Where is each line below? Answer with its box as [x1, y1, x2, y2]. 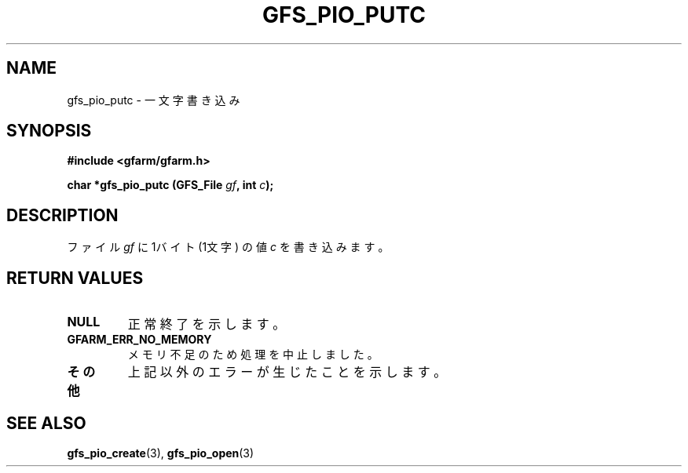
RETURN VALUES [6, 267, 144, 288]
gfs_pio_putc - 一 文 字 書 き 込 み [67, 93, 240, 107]
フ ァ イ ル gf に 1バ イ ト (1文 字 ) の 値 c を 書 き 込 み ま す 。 [67, 240, 390, 254]
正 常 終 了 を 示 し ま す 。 [127, 316, 286, 333]
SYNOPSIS [6, 121, 92, 141]
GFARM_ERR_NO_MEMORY [67, 333, 212, 347]
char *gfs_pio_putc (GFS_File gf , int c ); [67, 178, 274, 192]
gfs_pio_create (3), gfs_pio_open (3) [67, 446, 254, 460]
